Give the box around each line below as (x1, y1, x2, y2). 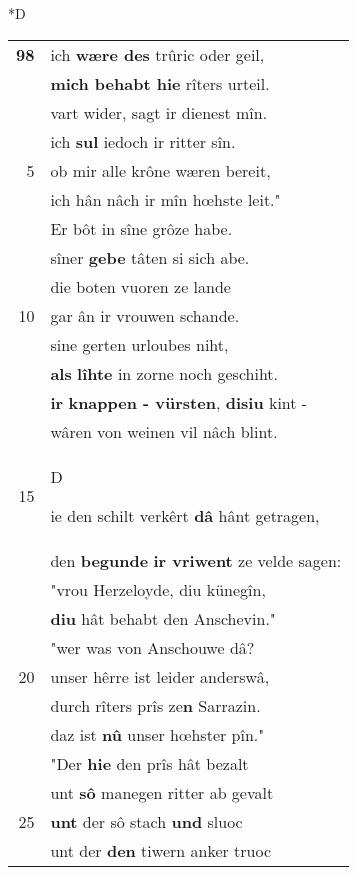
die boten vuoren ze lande (50, 274, 231, 298)
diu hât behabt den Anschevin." (50, 606, 276, 630)
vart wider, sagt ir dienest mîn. (50, 100, 268, 124)
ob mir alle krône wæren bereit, (50, 158, 271, 182)
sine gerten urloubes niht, (50, 332, 229, 356)
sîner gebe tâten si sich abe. (50, 245, 250, 269)
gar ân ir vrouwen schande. (50, 303, 240, 327)
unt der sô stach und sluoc (50, 809, 243, 833)
